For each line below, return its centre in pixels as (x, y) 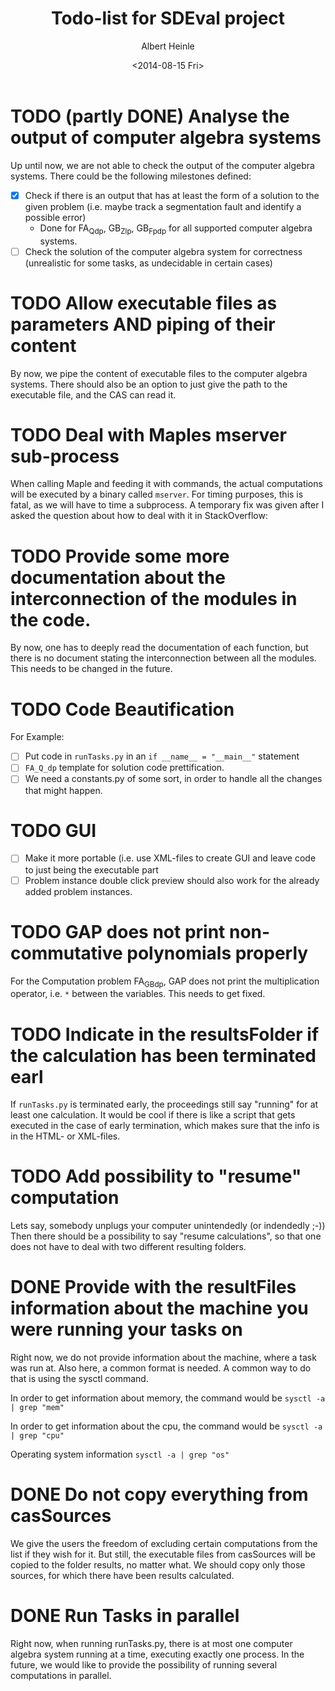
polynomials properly (217, 953)
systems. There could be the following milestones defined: (131, 176)
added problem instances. (78, 891)
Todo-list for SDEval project (168, 18)
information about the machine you (159, 1308)
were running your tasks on (126, 1329)
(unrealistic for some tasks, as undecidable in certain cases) (148, 263)
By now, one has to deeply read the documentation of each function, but (159, 648)
